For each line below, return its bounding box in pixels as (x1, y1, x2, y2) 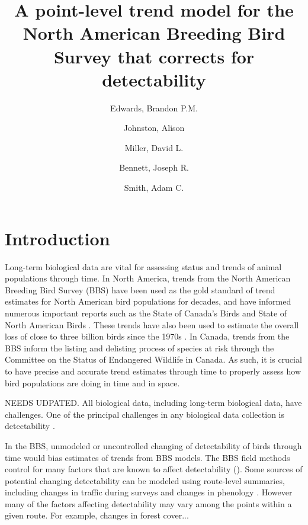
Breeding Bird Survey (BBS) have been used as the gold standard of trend (5, 283, 275, 296)
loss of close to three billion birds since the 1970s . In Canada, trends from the (5, 330, 290, 342)
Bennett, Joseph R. (119, 161, 189, 174)
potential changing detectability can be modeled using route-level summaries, (5, 474, 285, 486)
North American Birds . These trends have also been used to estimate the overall (5, 318, 299, 331)
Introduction (5, 226, 110, 250)
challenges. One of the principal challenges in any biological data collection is (5, 408, 284, 420)
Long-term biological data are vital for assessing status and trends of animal (5, 260, 282, 273)
